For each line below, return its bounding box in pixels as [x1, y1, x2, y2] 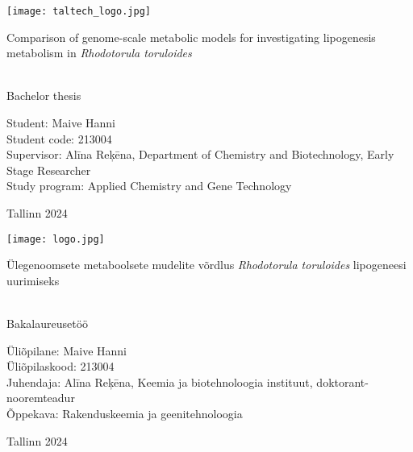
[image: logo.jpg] [6, 233, 105, 245]
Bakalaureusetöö [6, 315, 89, 332]
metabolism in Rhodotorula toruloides [6, 44, 192, 61]
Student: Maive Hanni [6, 114, 115, 131]
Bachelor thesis [6, 87, 81, 104]
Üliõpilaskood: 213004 [6, 358, 115, 375]
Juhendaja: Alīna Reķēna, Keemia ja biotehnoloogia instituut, [6, 373, 313, 390]
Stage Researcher [6, 161, 91, 178]
